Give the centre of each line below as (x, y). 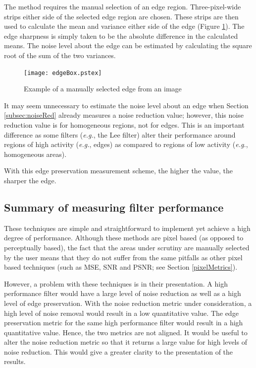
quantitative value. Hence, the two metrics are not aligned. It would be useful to (126, 332)
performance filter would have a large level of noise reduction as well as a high (123, 293)
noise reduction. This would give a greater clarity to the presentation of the (119, 351)
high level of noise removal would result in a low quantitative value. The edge (121, 313)
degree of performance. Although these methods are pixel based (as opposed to (124, 238)
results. (15, 361)
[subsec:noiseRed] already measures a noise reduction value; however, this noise (124, 115)
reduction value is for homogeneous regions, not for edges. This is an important (124, 125)
